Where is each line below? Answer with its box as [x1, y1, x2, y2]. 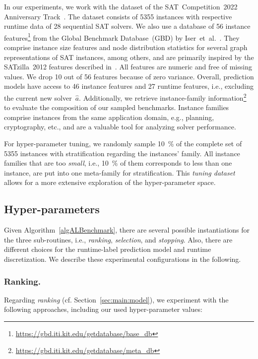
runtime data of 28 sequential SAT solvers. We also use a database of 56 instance [4, 21, 251, 31]
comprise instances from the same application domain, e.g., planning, [4, 112, 214, 122]
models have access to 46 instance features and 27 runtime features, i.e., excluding [4, 81, 254, 91]
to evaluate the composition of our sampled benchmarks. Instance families [4, 102, 229, 113]
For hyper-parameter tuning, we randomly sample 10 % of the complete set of [4, 138, 242, 149]
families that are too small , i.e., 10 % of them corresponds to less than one [4, 158, 232, 168]
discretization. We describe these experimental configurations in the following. [4, 253, 241, 264]
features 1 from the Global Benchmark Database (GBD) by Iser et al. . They [4, 31, 240, 43]
